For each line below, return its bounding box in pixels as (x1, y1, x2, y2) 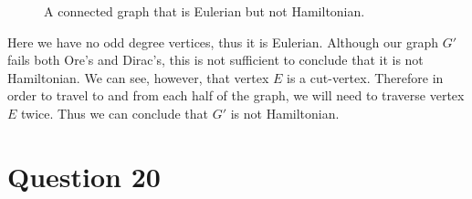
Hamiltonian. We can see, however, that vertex (7, 68, 269, 87)
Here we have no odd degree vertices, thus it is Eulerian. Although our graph (7, 32, 438, 51)
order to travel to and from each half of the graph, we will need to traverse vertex (7, 86, 465, 105)
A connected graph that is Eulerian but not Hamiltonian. (44, 2, 365, 20)
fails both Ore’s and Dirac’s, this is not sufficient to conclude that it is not (7, 50, 424, 69)
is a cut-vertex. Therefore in (287, 68, 444, 87)
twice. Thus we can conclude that (21, 103, 208, 122)
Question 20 (7, 157, 161, 194)
